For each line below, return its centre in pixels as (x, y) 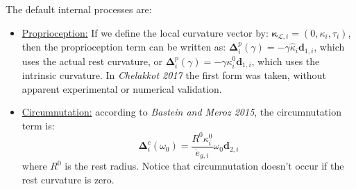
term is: (38, 125)
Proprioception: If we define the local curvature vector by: (145, 32)
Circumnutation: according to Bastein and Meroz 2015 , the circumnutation (181, 112)
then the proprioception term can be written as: (124, 47)
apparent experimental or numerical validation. (122, 88)
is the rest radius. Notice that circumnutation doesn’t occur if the (204, 166)
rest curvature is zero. (68, 180)
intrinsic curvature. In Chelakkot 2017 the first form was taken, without (174, 74)
